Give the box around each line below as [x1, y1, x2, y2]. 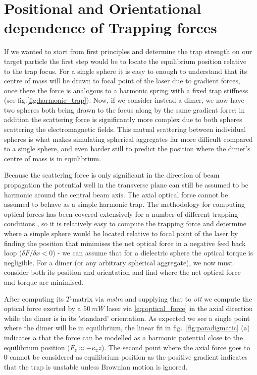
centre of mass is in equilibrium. [4, 153, 101, 163]
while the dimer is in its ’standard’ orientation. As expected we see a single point [4, 312, 250, 323]
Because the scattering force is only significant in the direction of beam [4, 170, 220, 180]
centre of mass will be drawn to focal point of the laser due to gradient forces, [4, 75, 240, 86]
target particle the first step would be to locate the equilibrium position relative [4, 56, 247, 66]
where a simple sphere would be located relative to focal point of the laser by [4, 228, 238, 238]
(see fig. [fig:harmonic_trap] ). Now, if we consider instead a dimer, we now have [4, 95, 244, 105]
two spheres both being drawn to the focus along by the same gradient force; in [4, 104, 245, 115]
